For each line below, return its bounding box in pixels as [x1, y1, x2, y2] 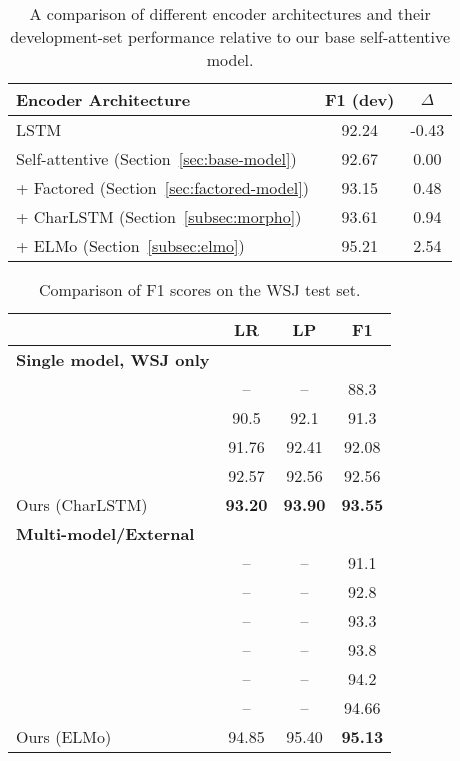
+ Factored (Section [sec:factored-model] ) [16, 176, 309, 199]
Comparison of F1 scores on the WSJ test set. [38, 278, 361, 301]
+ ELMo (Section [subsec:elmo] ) [16, 234, 245, 257]
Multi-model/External [16, 522, 195, 545]
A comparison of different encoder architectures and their [29, 2, 431, 25]
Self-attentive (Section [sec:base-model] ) [16, 147, 297, 170]
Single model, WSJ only [16, 348, 210, 371]
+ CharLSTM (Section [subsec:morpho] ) [16, 205, 302, 228]
